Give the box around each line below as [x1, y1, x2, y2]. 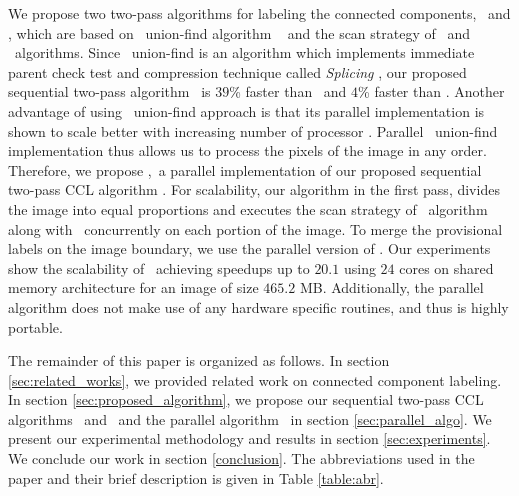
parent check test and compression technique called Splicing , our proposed [8, 61, 467, 82]
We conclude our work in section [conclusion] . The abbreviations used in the [8, 448, 475, 469]
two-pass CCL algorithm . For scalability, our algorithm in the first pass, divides [8, 179, 500, 200]
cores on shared [399, 257, 494, 278]
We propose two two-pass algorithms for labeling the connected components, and [8, 3, 511, 23]
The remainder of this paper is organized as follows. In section [8, 350, 390, 371]
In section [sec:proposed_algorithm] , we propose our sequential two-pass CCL [8, 389, 484, 410]
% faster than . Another [358, 81, 505, 102]
